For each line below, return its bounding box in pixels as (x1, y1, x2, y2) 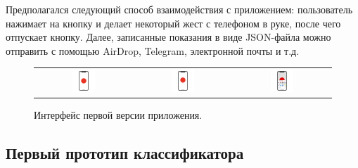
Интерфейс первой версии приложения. (34, 108, 203, 122)
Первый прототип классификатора (6, 142, 244, 164)
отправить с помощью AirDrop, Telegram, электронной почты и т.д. (6, 43, 300, 58)
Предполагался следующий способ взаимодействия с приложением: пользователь (6, 2, 353, 16)
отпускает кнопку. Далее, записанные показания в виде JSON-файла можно (6, 30, 331, 44)
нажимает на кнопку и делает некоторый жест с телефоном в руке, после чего (6, 15, 341, 30)
